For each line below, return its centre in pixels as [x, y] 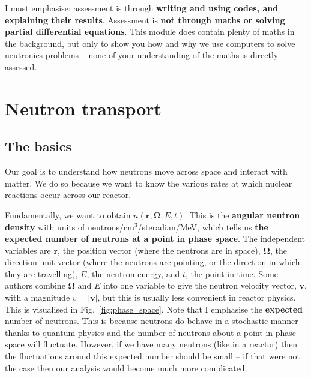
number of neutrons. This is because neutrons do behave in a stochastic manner [152, 321]
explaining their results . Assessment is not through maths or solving [145, 19]
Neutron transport [83, 108]
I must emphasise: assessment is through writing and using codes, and [142, 8]
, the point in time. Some [232, 273]
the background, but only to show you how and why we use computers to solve [150, 43]
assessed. [21, 66]
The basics [38, 146]
